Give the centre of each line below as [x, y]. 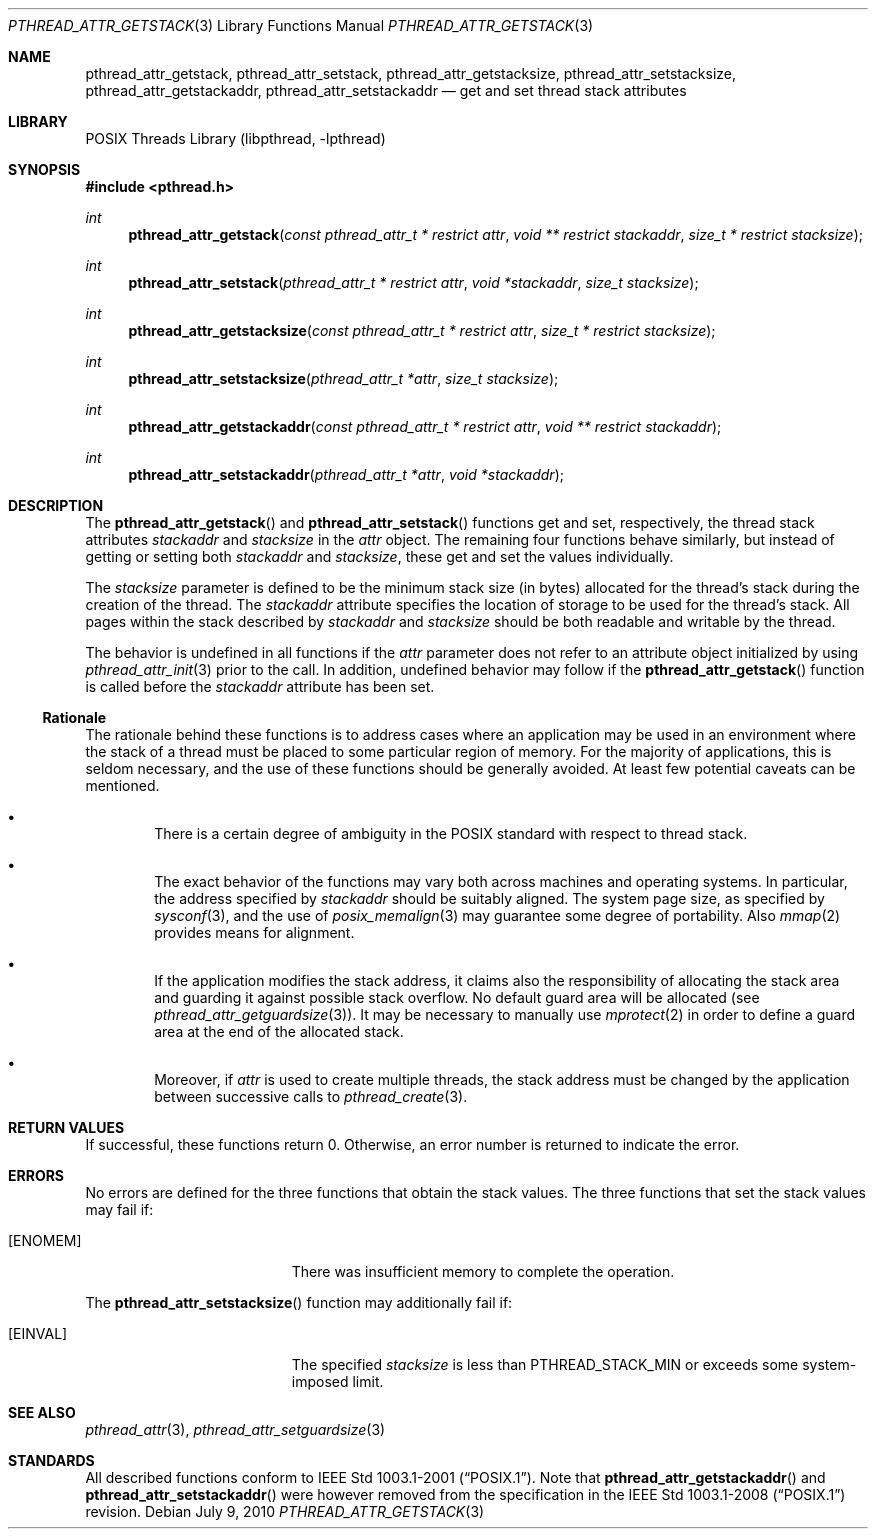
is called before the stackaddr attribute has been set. [260, 686]
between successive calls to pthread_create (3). [311, 1096]
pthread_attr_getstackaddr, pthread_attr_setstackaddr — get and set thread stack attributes [386, 90]
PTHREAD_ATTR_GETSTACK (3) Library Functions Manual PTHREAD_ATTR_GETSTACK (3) [301, 25]
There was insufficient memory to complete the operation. [483, 1271]
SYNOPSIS [44, 169]
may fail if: [119, 1209]
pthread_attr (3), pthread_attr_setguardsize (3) [235, 1429]
